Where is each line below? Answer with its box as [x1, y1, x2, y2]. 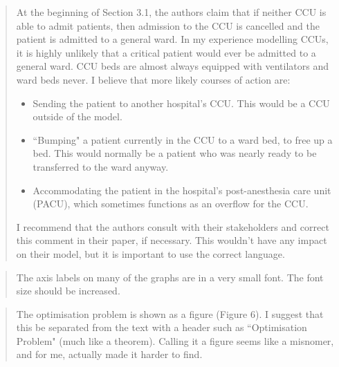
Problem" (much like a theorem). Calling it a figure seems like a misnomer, [16, 333, 334, 348]
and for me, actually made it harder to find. [16, 347, 203, 361]
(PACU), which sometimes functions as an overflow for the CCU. [33, 196, 309, 211]
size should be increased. [16, 283, 120, 298]
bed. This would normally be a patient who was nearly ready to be [33, 146, 317, 160]
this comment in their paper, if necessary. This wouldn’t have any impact [16, 233, 327, 247]
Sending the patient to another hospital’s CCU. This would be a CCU [33, 95, 330, 110]
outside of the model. [33, 109, 122, 124]
